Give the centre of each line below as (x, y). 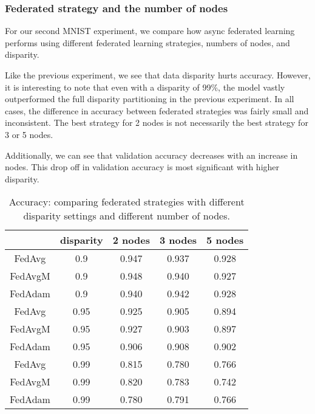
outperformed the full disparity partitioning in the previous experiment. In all (150, 99)
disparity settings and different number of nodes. (127, 216)
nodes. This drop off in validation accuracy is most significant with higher (142, 167)
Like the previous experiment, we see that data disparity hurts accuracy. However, (158, 75)
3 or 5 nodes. (29, 134)
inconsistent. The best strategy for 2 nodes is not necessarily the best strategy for (157, 122)
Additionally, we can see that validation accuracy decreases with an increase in (151, 155)
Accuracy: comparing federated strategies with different (127, 202)
